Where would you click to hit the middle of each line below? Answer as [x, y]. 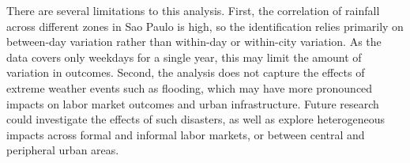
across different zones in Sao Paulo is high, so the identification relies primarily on [205, 26]
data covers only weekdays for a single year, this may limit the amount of [184, 57]
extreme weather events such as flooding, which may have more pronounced [190, 87]
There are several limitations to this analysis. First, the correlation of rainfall [193, 10]
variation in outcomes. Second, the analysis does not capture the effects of [186, 72]
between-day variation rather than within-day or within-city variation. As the [194, 42]
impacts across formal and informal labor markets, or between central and [186, 134]
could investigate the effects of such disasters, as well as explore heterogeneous [196, 119]
